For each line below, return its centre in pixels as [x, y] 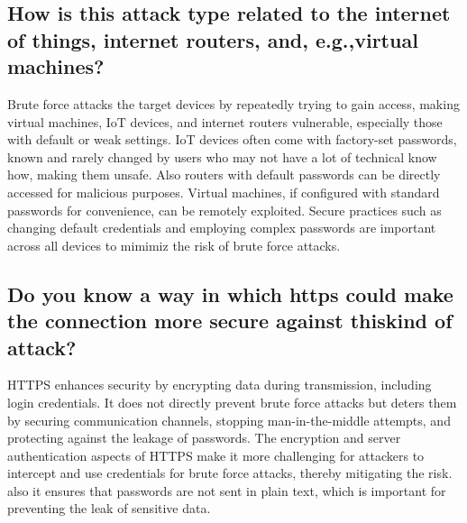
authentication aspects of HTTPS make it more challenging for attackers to [216, 455]
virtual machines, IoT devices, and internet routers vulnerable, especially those [225, 121]
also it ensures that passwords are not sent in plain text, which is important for [227, 490]
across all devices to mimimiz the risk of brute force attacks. [174, 245]
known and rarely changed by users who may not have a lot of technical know [222, 156]
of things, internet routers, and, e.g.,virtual [213, 39]
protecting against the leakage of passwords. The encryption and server [204, 438]
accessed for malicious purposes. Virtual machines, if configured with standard [224, 192]
